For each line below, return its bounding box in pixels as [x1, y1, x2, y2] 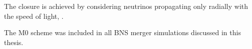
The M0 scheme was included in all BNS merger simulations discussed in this [4, 27, 241, 38]
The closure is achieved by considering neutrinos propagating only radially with [4, 1, 248, 11]
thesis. [4, 37, 24, 47]
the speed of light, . [4, 10, 64, 21]
